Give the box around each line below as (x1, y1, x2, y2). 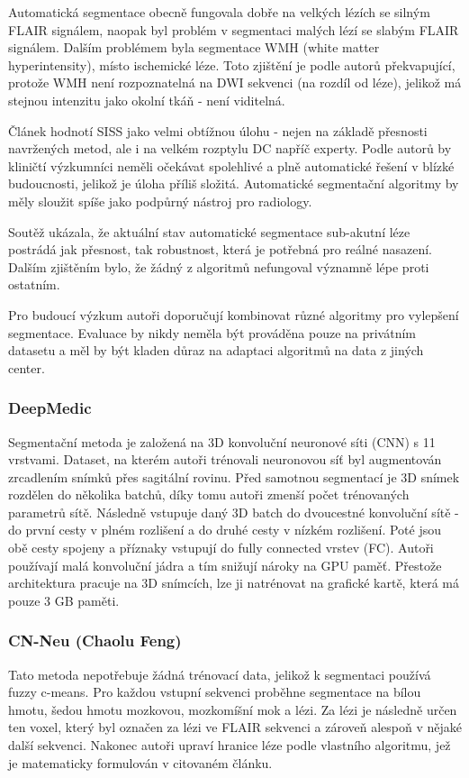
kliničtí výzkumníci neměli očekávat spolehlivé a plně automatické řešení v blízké (8, 156, 455, 175)
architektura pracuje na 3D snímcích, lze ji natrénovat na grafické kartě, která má (8, 573, 460, 592)
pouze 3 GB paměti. (8, 590, 120, 609)
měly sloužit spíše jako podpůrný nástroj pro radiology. (8, 191, 312, 210)
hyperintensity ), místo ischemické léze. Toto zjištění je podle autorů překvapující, (8, 55, 455, 74)
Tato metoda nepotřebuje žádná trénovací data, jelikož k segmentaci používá (8, 664, 431, 683)
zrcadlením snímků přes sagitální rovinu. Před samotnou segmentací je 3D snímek (8, 467, 460, 486)
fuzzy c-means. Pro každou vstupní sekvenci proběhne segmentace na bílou (8, 682, 421, 701)
